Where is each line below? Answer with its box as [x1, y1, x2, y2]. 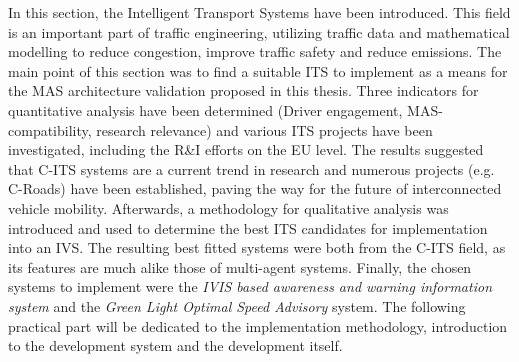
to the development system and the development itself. [8, 335, 343, 356]
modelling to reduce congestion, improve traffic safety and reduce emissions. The [8, 41, 502, 62]
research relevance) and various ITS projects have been [96, 119, 433, 140]
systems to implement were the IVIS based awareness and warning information [8, 276, 492, 297]
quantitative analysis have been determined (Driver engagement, [8, 99, 403, 120]
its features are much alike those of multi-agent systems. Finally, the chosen [8, 256, 472, 277]
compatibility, [8, 119, 92, 140]
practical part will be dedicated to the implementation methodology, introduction [8, 315, 508, 336]
